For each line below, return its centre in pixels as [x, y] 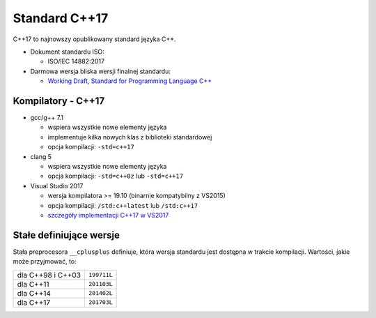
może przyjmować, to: [45, 262]
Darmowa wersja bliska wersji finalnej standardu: [100, 71]
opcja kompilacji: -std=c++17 [91, 147]
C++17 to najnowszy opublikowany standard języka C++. [95, 39]
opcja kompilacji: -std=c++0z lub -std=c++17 [116, 176]
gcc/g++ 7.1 [47, 118]
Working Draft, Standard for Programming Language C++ [130, 81]
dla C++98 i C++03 [49, 275]
